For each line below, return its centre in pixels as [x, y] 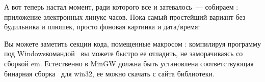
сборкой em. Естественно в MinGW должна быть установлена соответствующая [129, 63]
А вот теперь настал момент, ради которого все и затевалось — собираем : [121, 7]
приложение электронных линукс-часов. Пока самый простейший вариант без [125, 16]
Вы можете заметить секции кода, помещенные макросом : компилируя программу [132, 43]
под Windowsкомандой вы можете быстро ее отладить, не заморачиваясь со [124, 53]
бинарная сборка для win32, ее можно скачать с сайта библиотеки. [109, 73]
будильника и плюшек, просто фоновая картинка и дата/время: [102, 27]
